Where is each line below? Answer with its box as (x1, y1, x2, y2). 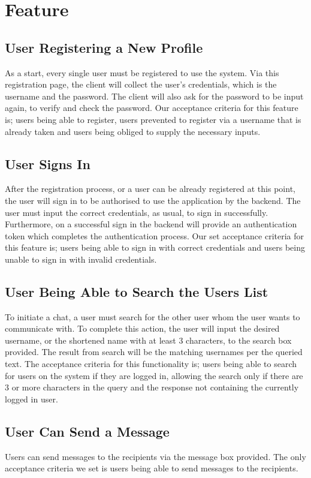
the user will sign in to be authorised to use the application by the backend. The (5, 194, 301, 206)
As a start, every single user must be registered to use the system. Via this (5, 66, 279, 79)
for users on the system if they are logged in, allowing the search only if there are (5, 369, 303, 381)
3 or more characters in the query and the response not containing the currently (5, 381, 299, 393)
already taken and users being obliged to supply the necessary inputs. (5, 125, 261, 137)
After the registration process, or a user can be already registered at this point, (5, 182, 295, 195)
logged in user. (5, 392, 58, 405)
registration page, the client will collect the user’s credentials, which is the (5, 78, 277, 91)
